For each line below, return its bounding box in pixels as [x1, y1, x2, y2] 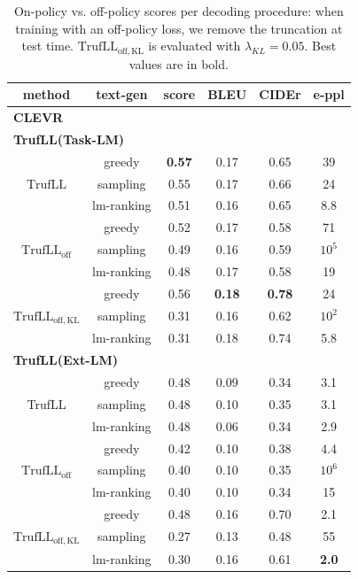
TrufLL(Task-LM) [13, 129, 125, 148]
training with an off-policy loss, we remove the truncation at [15, 19, 343, 37]
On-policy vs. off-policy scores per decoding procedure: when [13, 2, 344, 19]
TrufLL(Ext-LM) [13, 351, 118, 369]
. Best [304, 36, 337, 55]
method [22, 85, 71, 104]
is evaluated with [148, 36, 241, 55]
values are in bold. [128, 54, 229, 73]
